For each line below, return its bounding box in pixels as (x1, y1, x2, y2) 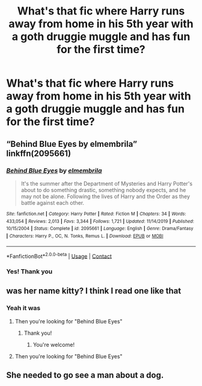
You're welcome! (32, 341, 75, 348)
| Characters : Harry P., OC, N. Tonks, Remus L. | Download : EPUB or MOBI (6, 233, 164, 239)
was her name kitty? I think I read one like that (6, 286, 182, 296)
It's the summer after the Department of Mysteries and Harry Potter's (20, 179, 193, 187)
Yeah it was (6, 304, 41, 313)
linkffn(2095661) (6, 148, 71, 158)
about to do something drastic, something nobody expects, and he (20, 186, 186, 193)
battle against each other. (20, 199, 85, 206)
